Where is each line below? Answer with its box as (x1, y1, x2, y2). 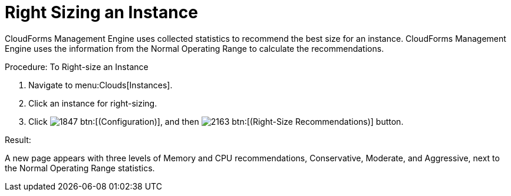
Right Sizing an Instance (5, 2, 198, 22)
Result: (5, 134, 31, 145)
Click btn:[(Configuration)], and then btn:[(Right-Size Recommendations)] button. (28, 116, 404, 127)
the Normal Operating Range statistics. (5, 162, 155, 173)
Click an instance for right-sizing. (28, 98, 157, 108)
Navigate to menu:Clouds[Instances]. (28, 79, 173, 90)
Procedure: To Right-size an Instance (5, 61, 149, 72)
